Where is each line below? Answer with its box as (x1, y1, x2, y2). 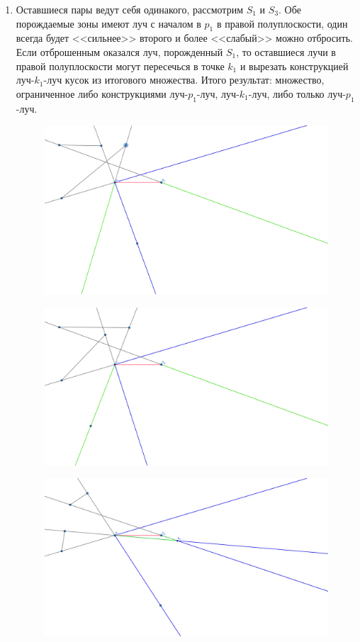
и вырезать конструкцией (240, 58, 349, 73)
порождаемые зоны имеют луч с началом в (16, 16, 201, 30)
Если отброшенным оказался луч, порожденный (16, 44, 223, 59)
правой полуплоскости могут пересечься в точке (16, 58, 225, 73)
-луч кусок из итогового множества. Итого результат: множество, (43, 72, 325, 87)
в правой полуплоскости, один (216, 16, 348, 30)
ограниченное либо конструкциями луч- (16, 86, 189, 101)
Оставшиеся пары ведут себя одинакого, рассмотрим (16, 2, 244, 16)
